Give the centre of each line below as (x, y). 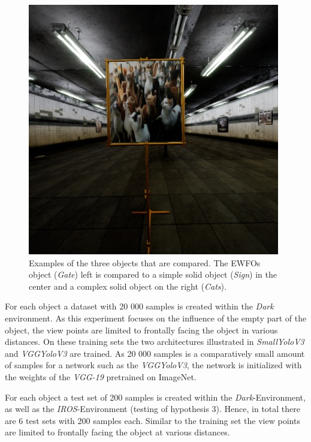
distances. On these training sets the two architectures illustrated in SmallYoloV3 (155, 342)
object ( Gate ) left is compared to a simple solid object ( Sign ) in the (153, 274)
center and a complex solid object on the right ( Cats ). (128, 286)
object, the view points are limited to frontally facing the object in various (141, 330)
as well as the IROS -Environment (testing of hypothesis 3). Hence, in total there (153, 409)
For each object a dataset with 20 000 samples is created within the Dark (139, 306)
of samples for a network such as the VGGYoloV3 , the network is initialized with (153, 365)
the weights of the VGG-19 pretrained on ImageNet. (101, 376)
